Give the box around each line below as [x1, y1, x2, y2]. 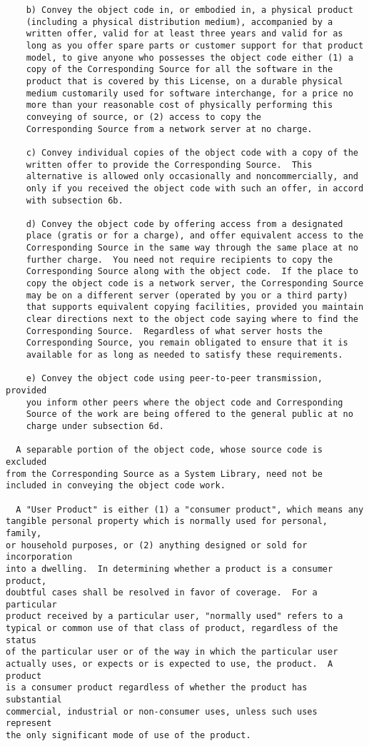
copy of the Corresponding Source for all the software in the [26, 64, 333, 75]
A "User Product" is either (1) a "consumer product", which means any [16, 504, 364, 515]
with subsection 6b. [26, 195, 123, 206]
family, [6, 528, 42, 538]
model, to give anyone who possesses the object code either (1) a [26, 52, 353, 63]
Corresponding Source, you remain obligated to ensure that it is [26, 338, 348, 348]
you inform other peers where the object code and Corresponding [26, 397, 343, 408]
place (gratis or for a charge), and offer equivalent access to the [26, 231, 364, 241]
